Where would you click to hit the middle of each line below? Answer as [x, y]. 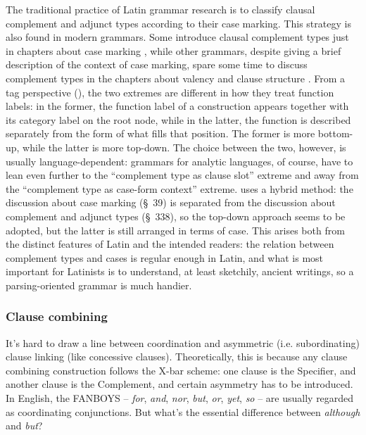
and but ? [24, 425]
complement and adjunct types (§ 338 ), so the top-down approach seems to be [176, 216]
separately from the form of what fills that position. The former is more [160, 133]
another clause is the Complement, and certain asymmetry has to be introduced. [179, 384]
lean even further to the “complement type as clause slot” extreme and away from [182, 175]
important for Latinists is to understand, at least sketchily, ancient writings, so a [180, 271]
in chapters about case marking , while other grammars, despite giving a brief [173, 50]
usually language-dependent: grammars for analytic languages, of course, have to [179, 161]
